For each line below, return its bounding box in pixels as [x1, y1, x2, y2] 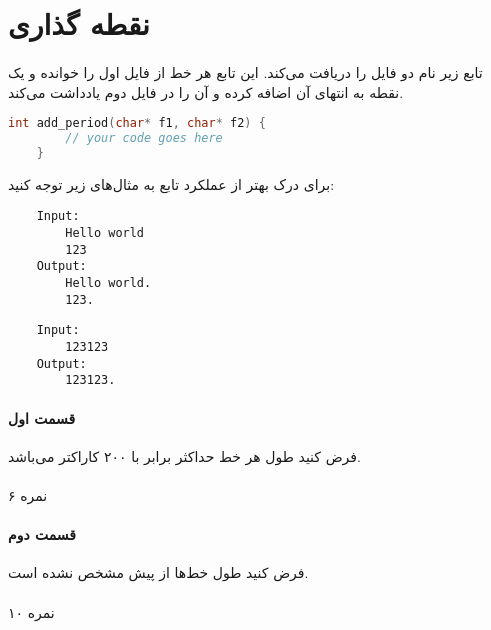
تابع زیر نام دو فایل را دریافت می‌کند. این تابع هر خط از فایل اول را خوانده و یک [8, 61, 483, 82]
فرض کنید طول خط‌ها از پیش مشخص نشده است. [8, 562, 309, 583]
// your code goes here [65, 131, 223, 146]
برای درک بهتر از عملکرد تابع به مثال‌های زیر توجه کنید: [8, 173, 335, 194]
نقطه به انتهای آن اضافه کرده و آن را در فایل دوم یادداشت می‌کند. [8, 81, 404, 102]
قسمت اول [8, 407, 76, 428]
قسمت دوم [8, 524, 77, 545]
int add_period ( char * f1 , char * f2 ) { [8, 116, 266, 131]
